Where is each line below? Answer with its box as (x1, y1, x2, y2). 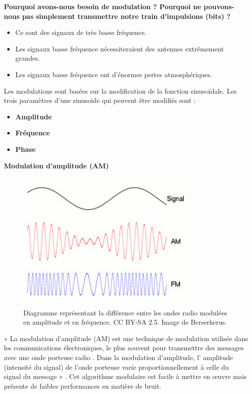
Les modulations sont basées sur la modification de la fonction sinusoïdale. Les (4, 85, 237, 96)
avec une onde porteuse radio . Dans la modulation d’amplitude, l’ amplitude (4, 352, 233, 362)
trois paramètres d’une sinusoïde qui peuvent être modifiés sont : (4, 95, 196, 105)
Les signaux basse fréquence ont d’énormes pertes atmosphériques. (15, 69, 212, 79)
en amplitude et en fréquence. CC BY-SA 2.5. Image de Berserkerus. (23, 317, 227, 327)
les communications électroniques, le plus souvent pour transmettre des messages (4, 343, 244, 353)
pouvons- (204, 1, 235, 11)
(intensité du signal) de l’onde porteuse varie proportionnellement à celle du (4, 361, 229, 372)
